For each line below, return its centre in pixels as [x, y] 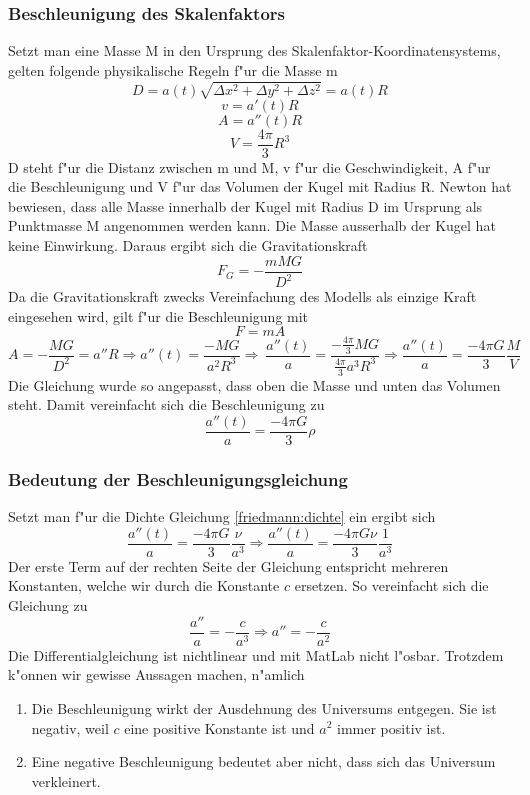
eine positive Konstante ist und [219, 727]
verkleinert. [66, 780]
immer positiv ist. [391, 727]
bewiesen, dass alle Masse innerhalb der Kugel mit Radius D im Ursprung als [245, 205]
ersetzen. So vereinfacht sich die [391, 585]
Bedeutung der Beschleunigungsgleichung [178, 478]
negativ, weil [70, 727]
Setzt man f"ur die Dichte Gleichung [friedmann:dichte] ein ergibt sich [222, 516]
